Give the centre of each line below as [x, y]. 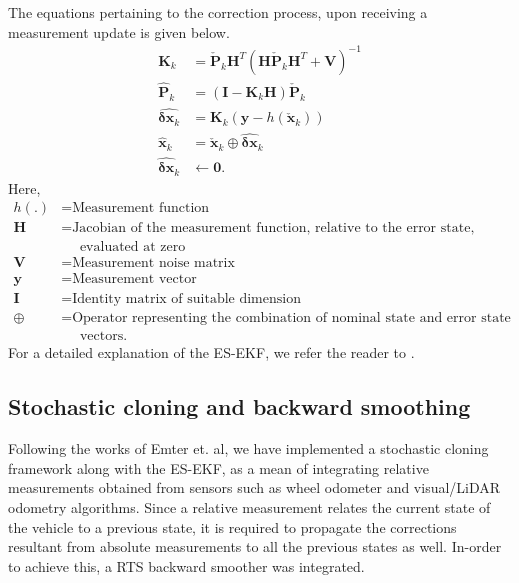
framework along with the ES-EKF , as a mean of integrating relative [218, 467]
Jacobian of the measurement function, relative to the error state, [273, 228]
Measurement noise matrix [153, 263]
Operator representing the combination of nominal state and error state [291, 318]
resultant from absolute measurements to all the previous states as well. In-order [255, 546]
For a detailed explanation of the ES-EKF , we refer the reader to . [211, 352]
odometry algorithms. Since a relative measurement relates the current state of [249, 507]
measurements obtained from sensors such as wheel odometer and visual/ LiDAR [254, 487]
